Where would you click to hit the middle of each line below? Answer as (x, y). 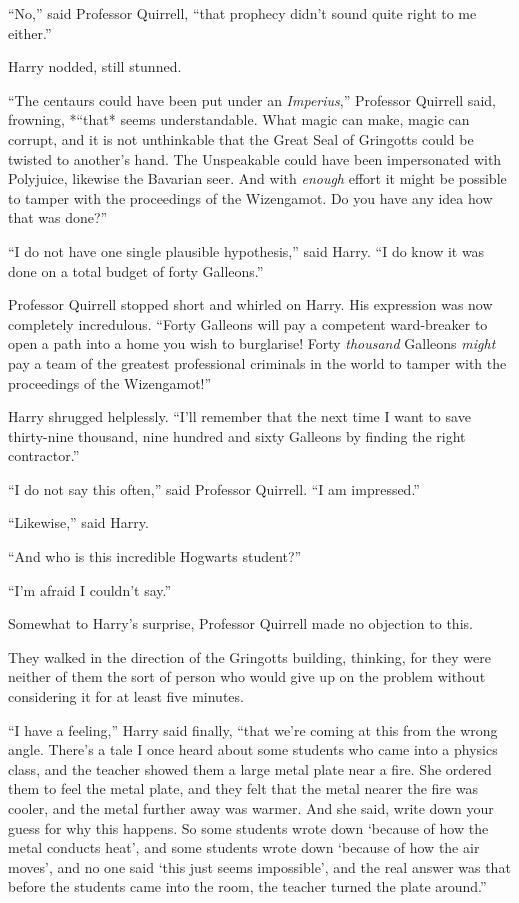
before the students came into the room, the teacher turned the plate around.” (247, 886)
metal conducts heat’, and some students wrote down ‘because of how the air (244, 847)
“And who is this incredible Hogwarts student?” (155, 556)
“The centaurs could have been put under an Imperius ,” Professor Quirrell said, (252, 99)
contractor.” (44, 455)
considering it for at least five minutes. (126, 696)
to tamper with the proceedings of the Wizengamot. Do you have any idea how (250, 197)
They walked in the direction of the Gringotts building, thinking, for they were (249, 656)
